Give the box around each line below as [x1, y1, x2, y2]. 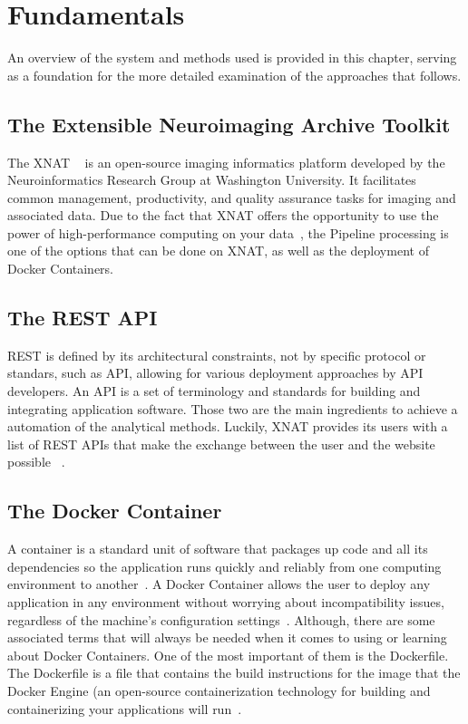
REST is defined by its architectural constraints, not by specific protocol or [7, 345, 426, 364]
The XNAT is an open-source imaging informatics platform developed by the [7, 152, 445, 171]
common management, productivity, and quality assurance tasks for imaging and [7, 188, 456, 207]
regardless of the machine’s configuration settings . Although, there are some [7, 610, 435, 629]
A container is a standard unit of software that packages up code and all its [7, 539, 428, 558]
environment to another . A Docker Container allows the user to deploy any [7, 574, 431, 594]
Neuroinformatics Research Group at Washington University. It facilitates [7, 170, 416, 189]
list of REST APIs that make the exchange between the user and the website [7, 434, 435, 453]
